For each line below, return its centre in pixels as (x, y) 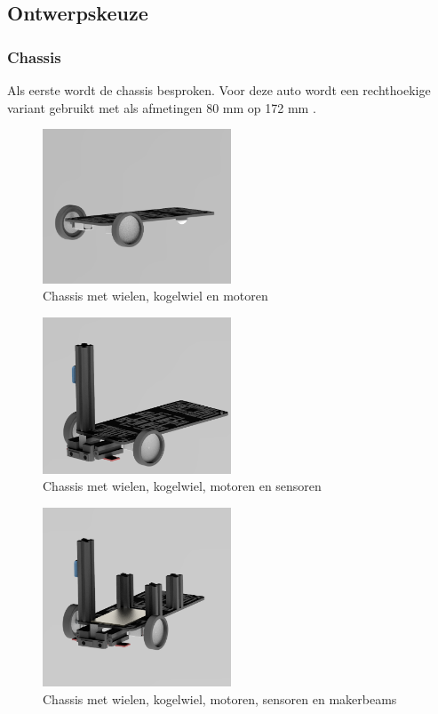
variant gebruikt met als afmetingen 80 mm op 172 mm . (162, 107)
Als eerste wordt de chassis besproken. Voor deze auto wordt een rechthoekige (219, 90)
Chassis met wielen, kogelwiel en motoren (155, 296)
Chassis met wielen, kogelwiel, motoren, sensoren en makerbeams (220, 698)
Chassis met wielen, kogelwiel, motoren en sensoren (182, 486)
